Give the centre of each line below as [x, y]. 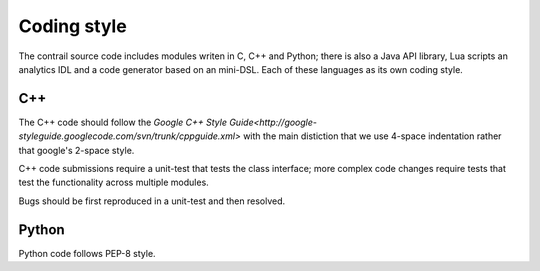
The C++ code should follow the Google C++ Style [122, 122]
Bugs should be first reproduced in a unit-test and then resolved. [152, 201]
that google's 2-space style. [76, 150]
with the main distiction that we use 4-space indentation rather [372, 136]
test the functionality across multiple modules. [113, 182]
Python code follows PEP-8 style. [87, 253]
